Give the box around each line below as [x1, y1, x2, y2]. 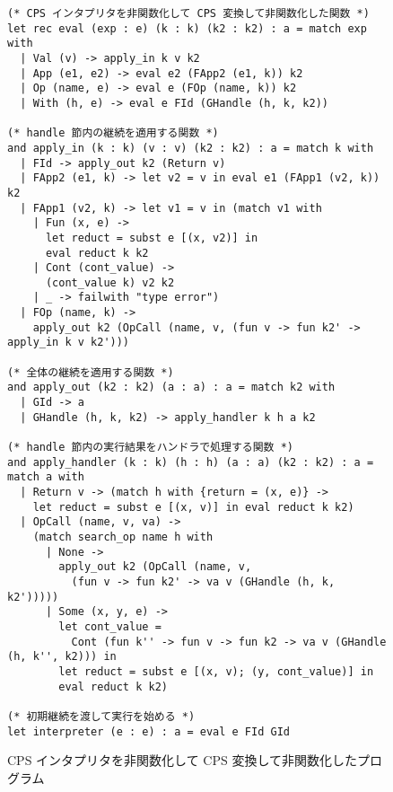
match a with [7, 471, 84, 484]
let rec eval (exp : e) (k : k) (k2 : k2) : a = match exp [7, 22, 367, 35]
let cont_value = [58, 620, 162, 633]
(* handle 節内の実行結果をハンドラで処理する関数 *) [7, 441, 293, 454]
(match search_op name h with [32, 530, 214, 543]
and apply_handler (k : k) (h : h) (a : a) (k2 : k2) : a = [7, 455, 374, 469]
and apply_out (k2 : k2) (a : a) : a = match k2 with [7, 381, 336, 394]
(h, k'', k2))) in [7, 650, 117, 664]
